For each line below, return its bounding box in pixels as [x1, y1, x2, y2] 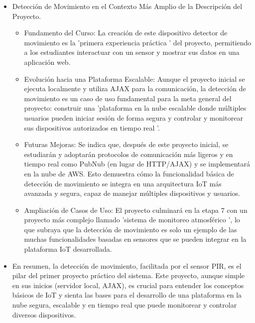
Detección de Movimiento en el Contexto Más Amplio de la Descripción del [12, 1, 243, 11]
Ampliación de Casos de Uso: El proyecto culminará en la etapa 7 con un [24, 204, 248, 215]
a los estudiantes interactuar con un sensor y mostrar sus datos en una [24, 47, 240, 57]
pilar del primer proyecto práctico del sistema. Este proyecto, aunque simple [12, 270, 245, 281]
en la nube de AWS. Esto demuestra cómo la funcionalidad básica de [24, 168, 234, 178]
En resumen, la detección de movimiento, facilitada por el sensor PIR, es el [12, 260, 242, 271]
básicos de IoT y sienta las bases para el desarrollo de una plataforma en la [12, 290, 242, 300]
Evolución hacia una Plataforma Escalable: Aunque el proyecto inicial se [24, 73, 245, 84]
